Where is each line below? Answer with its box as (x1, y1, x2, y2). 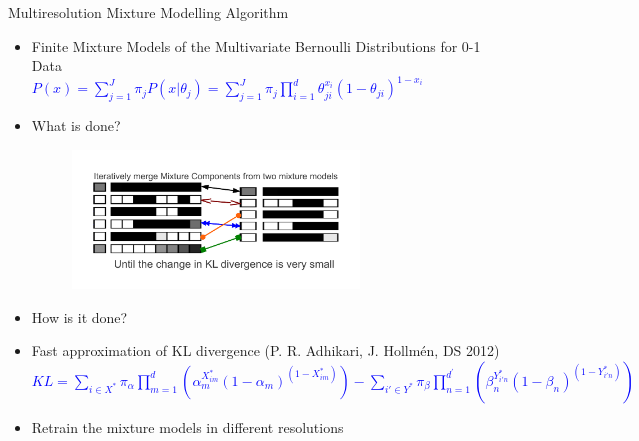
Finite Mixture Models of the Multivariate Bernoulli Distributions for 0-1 (31, 35, 481, 56)
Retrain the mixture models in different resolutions (31, 416, 344, 437)
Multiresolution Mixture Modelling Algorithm (8, 2, 289, 22)
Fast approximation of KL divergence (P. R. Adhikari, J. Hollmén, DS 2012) (31, 340, 500, 361)
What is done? (31, 115, 121, 136)
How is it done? (31, 306, 128, 327)
